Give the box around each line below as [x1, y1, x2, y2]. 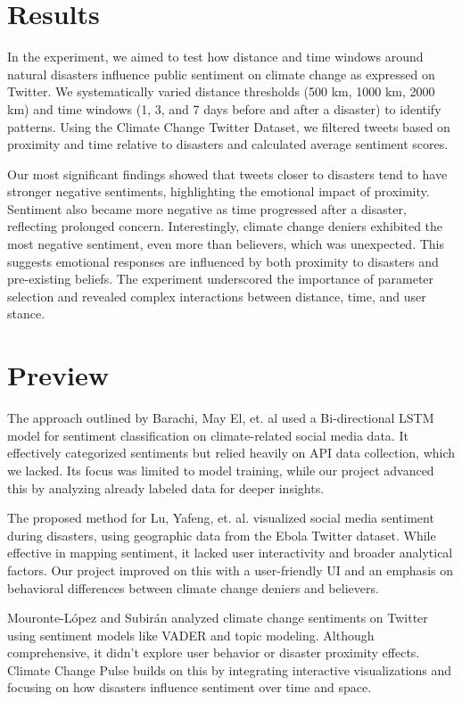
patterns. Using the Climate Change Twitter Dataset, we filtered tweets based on [7, 117, 450, 136]
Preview [7, 357, 109, 393]
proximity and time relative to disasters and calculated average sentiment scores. [7, 135, 449, 153]
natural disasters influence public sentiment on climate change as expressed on [7, 64, 435, 83]
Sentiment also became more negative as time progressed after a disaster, [7, 199, 407, 218]
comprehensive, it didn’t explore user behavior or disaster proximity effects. [7, 643, 420, 662]
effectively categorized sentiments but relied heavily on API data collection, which [7, 443, 456, 462]
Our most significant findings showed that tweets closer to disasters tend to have [7, 164, 448, 183]
